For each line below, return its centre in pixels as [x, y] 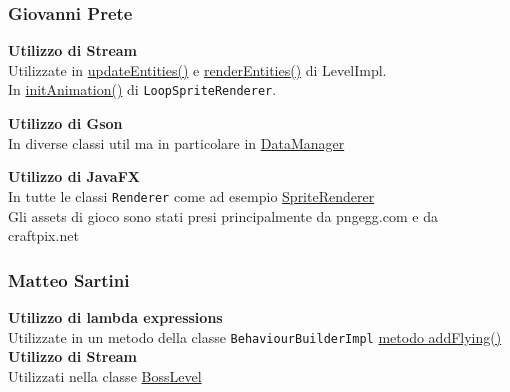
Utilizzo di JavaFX [74, 176]
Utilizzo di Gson [65, 123]
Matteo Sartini [69, 279]
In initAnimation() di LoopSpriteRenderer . [142, 89]
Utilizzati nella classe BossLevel [105, 375]
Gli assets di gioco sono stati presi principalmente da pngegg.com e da [223, 215]
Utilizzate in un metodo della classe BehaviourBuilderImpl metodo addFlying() [255, 336]
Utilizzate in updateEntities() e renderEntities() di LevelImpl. [197, 69]
